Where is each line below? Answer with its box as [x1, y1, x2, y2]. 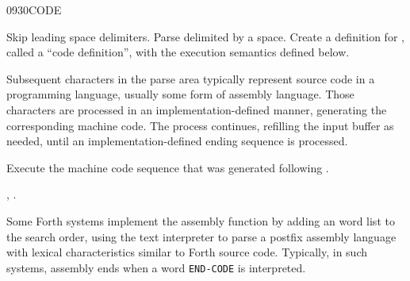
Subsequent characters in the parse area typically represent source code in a [6, 70, 375, 87]
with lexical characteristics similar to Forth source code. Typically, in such [6, 244, 367, 260]
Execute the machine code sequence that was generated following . [6, 159, 329, 175]
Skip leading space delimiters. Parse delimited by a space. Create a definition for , [6, 28, 404, 44]
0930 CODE [6, 2, 62, 17]
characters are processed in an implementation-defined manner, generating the [6, 101, 387, 117]
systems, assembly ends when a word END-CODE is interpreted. [6, 259, 306, 275]
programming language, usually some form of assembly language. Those [6, 86, 354, 102]
